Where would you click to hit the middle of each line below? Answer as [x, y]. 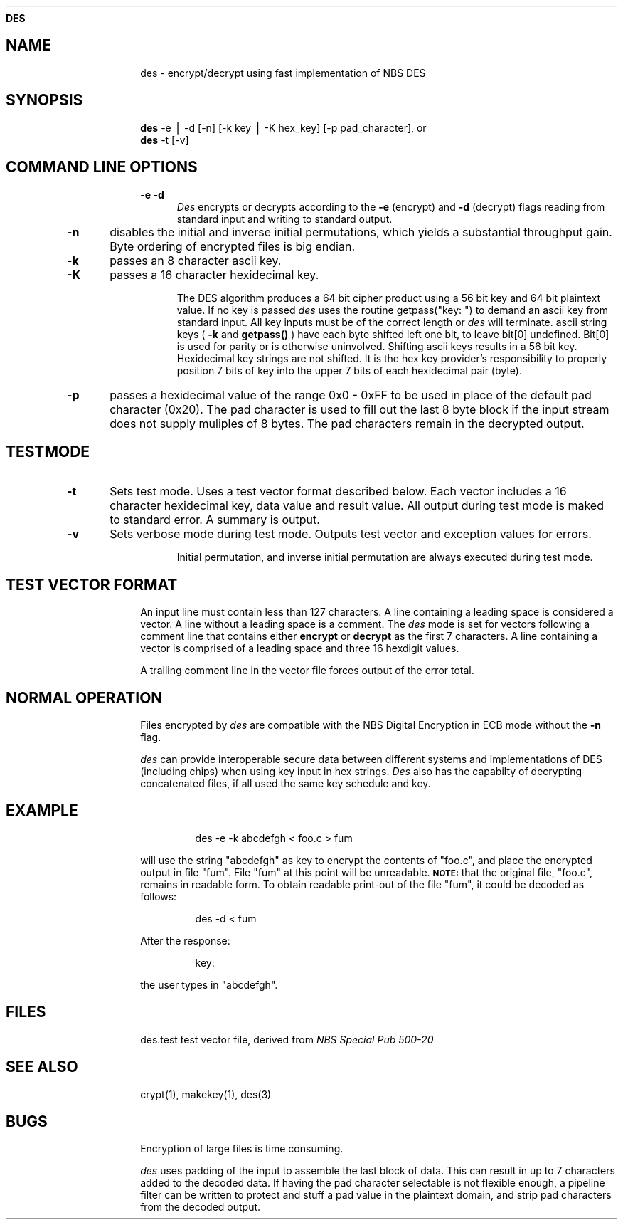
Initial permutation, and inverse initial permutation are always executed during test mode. [385, 557]
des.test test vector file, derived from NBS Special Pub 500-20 [287, 1039]
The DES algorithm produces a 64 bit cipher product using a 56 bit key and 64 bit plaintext [389, 298]
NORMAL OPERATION [84, 698]
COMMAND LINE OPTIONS [102, 167]
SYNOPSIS [44, 100]
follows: [159, 896]
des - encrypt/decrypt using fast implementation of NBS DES [283, 73]
